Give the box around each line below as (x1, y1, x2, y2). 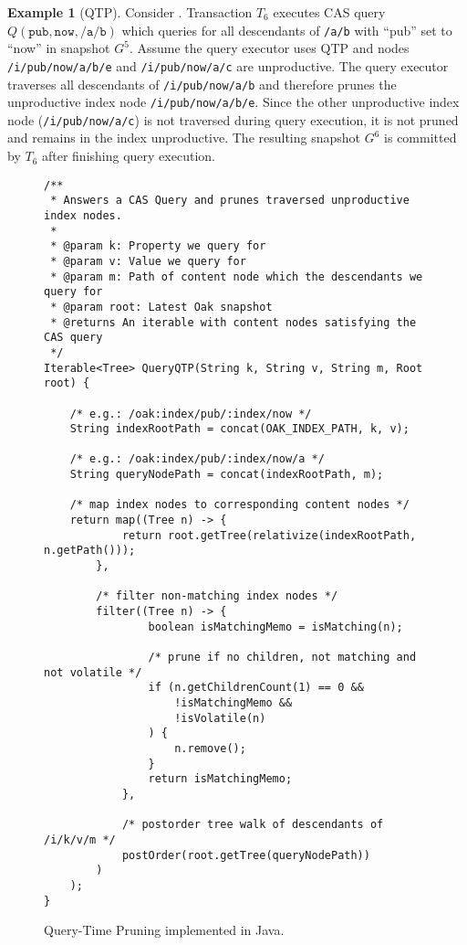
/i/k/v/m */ (44, 833, 116, 846)
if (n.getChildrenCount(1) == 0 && (148, 681, 364, 695)
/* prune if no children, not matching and (148, 651, 417, 664)
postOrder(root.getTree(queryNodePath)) (121, 848, 370, 862)
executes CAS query (273, 3, 386, 21)
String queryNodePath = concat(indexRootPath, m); (69, 468, 384, 482)
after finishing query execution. (41, 146, 215, 165)
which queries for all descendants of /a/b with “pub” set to (121, 20, 452, 39)
